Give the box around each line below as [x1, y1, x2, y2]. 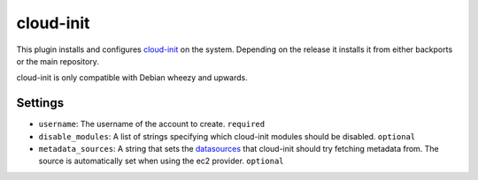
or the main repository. [16, 56, 99, 66]
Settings [16, 95, 65, 110]
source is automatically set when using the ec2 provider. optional [38, 155, 284, 167]
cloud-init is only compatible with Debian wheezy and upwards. [16, 72, 248, 83]
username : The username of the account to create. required [38, 119, 266, 130]
